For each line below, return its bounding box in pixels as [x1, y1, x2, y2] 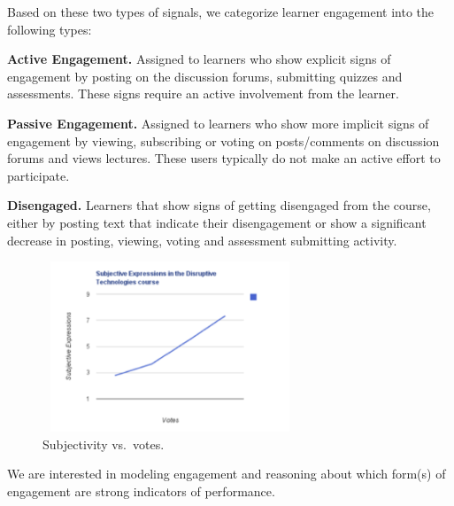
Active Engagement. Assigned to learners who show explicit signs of [7, 50, 391, 68]
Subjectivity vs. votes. [42, 434, 165, 453]
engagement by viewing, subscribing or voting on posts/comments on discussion [7, 131, 440, 150]
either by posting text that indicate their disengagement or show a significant [7, 213, 427, 231]
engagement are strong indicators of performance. [7, 481, 275, 500]
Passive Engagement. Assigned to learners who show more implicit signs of [7, 113, 429, 132]
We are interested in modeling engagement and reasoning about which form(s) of [7, 464, 446, 483]
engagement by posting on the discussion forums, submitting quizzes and [7, 66, 403, 85]
